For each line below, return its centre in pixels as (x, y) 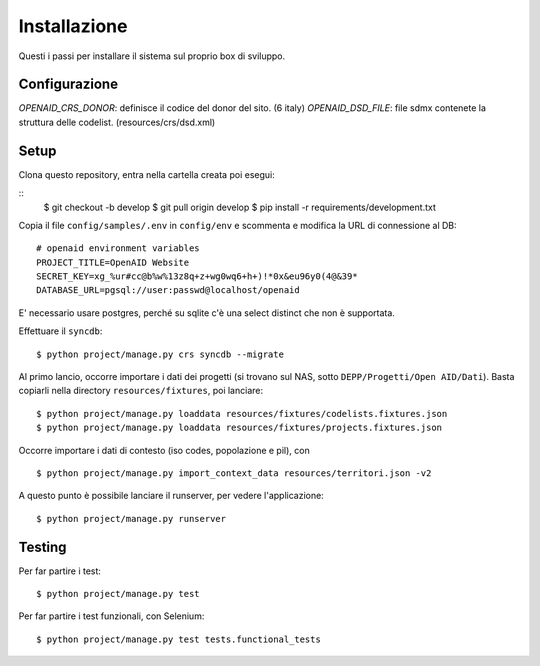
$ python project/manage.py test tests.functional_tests (179, 639)
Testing (42, 546)
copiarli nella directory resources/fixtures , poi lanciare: (141, 391)
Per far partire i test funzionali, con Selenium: (111, 616)
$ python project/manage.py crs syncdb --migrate (160, 354)
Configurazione (68, 84)
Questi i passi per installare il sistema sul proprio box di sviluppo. (152, 56)
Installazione (73, 26)
